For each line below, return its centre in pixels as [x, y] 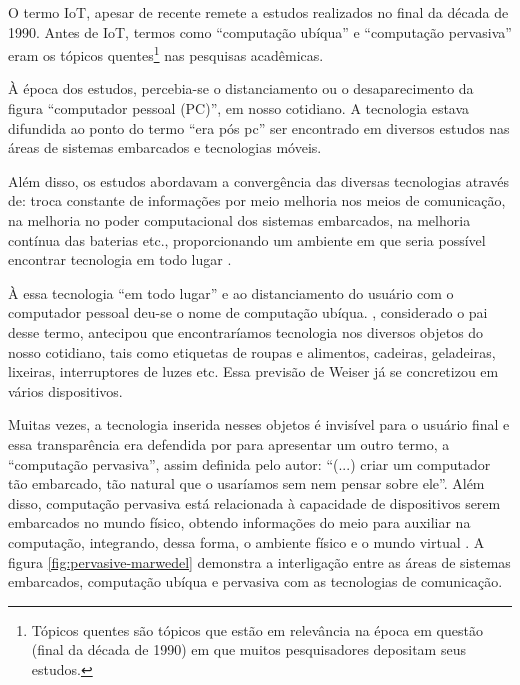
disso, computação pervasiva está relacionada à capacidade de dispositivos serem [254, 502]
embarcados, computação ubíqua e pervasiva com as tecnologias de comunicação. [255, 581]
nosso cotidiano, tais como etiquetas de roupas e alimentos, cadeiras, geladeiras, [252, 351]
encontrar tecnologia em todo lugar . [120, 259]
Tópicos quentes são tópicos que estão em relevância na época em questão [257, 629]
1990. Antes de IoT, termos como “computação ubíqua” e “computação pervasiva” [260, 31]
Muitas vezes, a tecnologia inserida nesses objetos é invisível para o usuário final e [259, 424]
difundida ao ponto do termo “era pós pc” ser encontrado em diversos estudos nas [259, 127]
